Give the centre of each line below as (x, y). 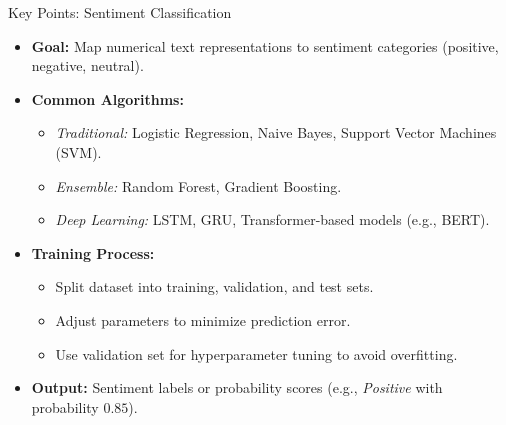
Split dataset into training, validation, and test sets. (214, 286)
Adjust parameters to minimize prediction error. (203, 319)
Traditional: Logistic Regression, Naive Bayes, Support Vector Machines (276, 132)
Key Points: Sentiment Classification (120, 12)
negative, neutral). (87, 65)
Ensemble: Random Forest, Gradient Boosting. (198, 185)
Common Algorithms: (107, 98)
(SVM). (78, 151)
